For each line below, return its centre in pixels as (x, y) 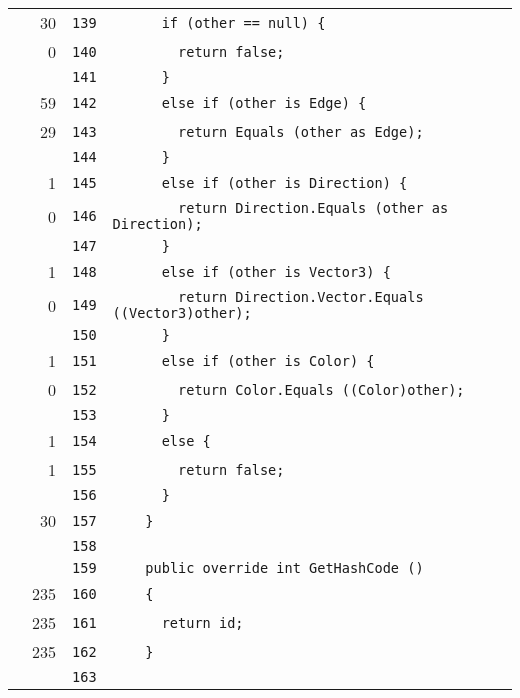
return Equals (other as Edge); (301, 131)
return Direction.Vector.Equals (301, 297)
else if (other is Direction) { (284, 182)
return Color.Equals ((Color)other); (321, 389)
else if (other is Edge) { (264, 102)
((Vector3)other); (182, 313)
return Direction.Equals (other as (313, 208)
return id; (202, 622)
